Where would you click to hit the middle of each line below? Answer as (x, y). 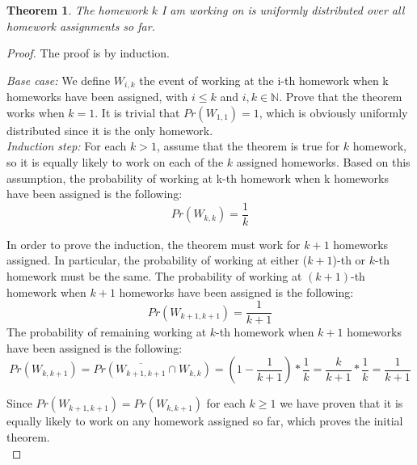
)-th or (349, 260)
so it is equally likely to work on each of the (115, 162)
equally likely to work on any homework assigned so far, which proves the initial (205, 421)
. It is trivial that (137, 112)
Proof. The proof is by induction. (88, 53)
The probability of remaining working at (107, 332)
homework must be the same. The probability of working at (154, 276)
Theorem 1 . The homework (77, 10)
